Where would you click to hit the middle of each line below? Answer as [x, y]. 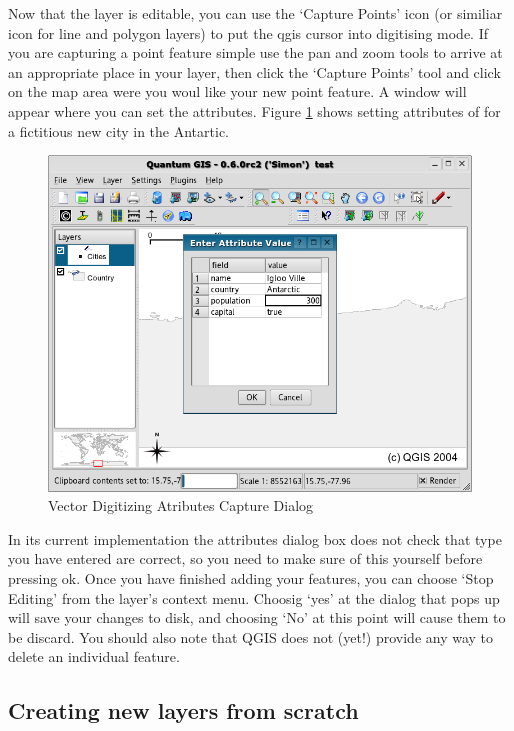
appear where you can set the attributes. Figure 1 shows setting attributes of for [254, 110]
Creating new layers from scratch [183, 710]
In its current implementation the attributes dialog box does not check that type [255, 538]
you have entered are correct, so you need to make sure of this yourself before [245, 558]
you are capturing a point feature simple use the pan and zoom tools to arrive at [255, 52]
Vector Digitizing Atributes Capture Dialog [181, 505]
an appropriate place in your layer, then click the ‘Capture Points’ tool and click [254, 71]
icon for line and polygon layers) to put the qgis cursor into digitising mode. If [248, 32]
